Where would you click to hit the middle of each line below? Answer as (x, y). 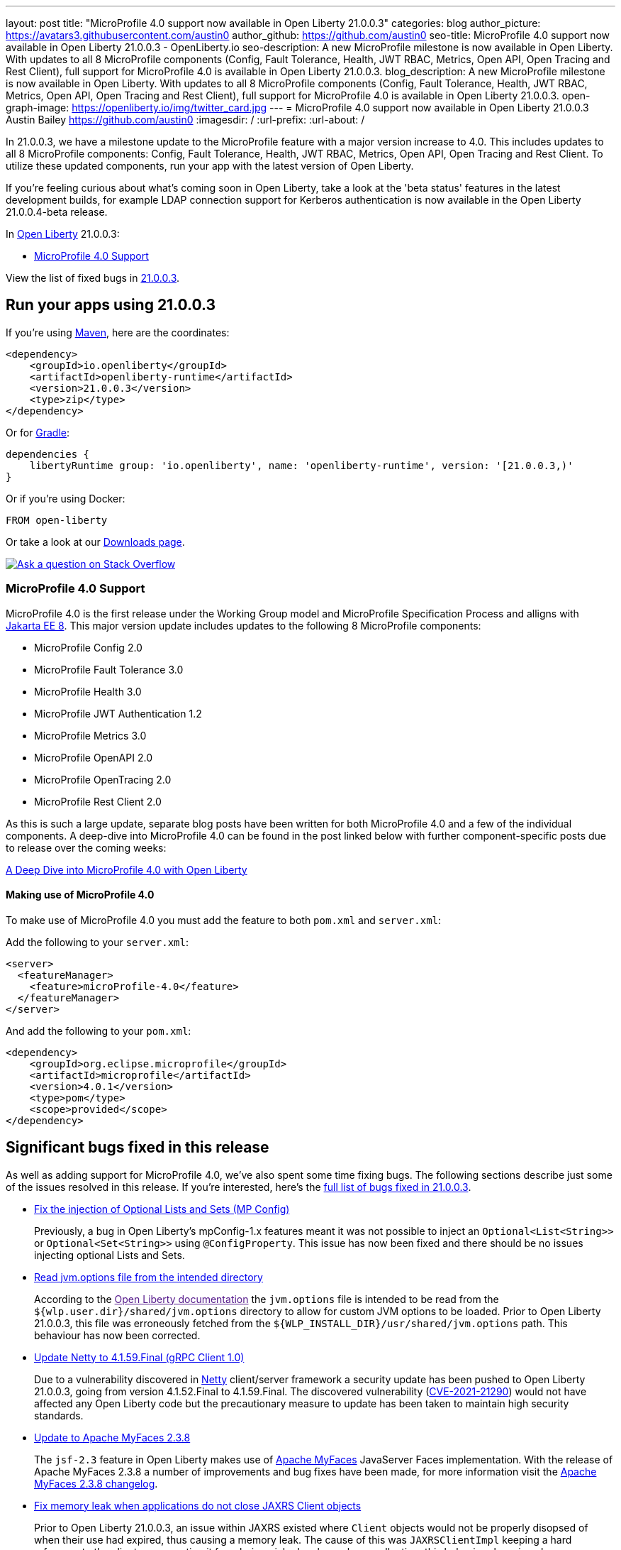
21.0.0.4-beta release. (57, 212)
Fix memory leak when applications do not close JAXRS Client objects (198, 1505)
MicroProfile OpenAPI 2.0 (93, 757)
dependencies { (48, 454)
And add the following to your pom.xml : (99, 1030)
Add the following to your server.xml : (97, 942)
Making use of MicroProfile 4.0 (80, 895)
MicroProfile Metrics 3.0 (90, 735)
